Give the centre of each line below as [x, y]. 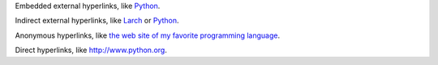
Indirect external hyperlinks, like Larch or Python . [97, 21]
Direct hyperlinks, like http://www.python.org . [91, 50]
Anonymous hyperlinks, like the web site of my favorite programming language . [148, 35]
